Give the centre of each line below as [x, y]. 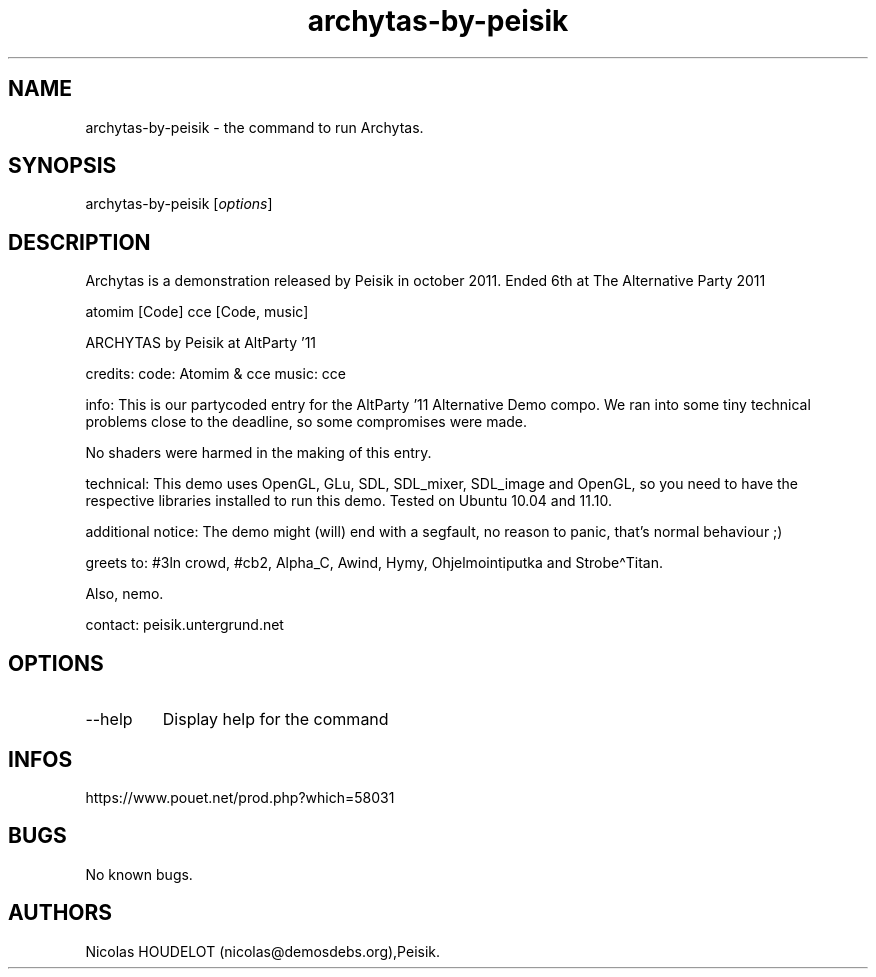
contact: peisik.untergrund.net [184, 625]
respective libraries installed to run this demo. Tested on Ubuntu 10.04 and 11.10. [348, 501]
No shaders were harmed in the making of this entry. [258, 453]
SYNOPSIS [62, 166]
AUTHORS [60, 913]
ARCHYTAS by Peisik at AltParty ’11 [201, 343]
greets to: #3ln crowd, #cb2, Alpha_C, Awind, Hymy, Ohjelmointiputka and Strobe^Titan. [374, 563]
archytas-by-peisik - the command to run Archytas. [254, 127]
